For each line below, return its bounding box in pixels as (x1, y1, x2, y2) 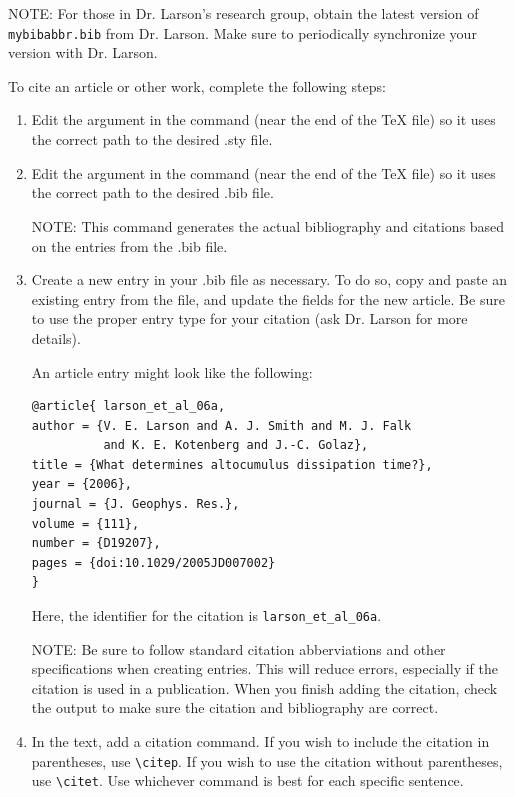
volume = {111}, (31, 516, 140, 531)
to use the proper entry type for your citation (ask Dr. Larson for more (31, 308, 468, 329)
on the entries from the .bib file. (31, 235, 228, 256)
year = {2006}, (31, 477, 133, 492)
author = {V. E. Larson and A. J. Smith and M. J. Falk (31, 418, 412, 433)
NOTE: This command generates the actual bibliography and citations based (31, 215, 505, 236)
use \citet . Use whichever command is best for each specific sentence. (31, 770, 464, 791)
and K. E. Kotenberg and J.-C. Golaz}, (103, 438, 369, 453)
